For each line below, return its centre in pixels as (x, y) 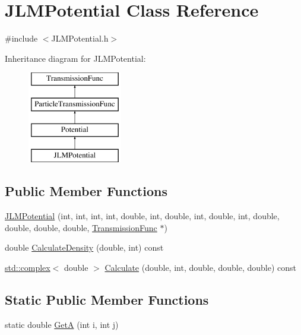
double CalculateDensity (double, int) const (84, 247)
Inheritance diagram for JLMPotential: (75, 58)
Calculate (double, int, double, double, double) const (201, 268)
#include (21, 38)
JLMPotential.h (80, 38)
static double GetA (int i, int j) (62, 324)
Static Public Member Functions (107, 300)
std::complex (28, 268)
